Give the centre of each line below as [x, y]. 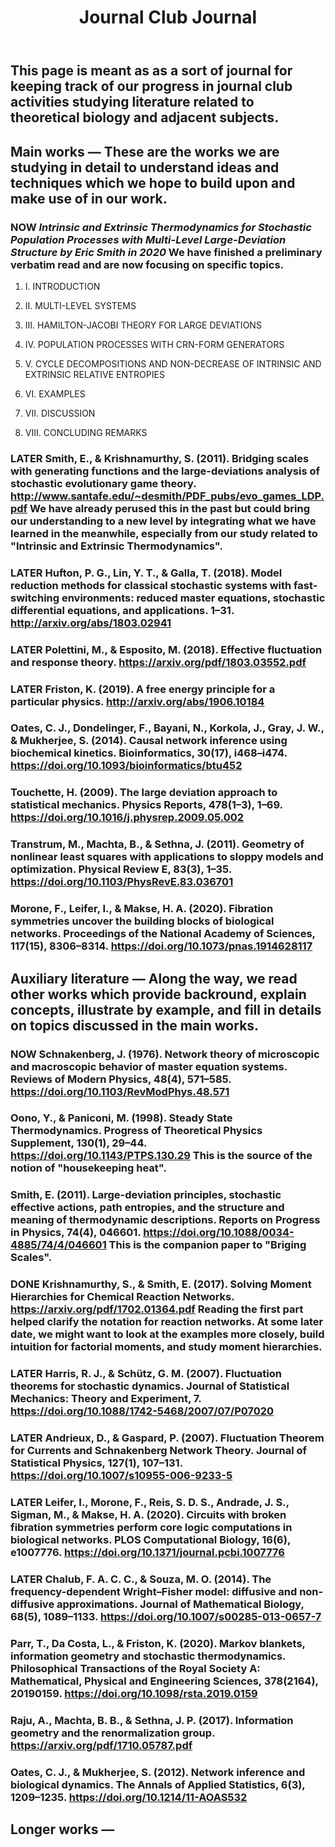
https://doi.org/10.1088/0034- [219, 1233]
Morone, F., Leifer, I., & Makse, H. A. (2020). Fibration [142, 909]
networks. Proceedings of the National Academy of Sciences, [163, 934]
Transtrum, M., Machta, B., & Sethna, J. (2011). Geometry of [157, 844]
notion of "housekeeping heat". [88, 1168]
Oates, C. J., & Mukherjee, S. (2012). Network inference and [158, 1772]
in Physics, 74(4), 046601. [76, 1233]
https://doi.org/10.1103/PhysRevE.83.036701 [122, 882]
